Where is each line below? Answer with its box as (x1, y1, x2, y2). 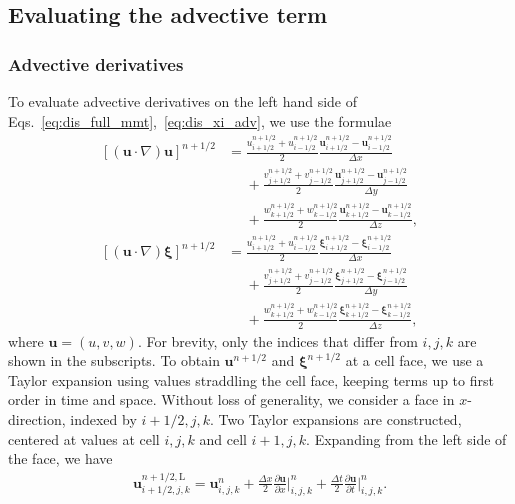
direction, (8, 408, 66, 429)
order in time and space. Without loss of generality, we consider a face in (8, 389, 455, 410)
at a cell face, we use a (345, 350, 484, 371)
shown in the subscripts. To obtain (8, 350, 220, 371)
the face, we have (8, 448, 113, 469)
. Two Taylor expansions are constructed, (209, 408, 462, 429)
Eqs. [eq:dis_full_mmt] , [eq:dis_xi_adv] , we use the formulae (8, 110, 392, 131)
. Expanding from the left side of (306, 428, 507, 449)
